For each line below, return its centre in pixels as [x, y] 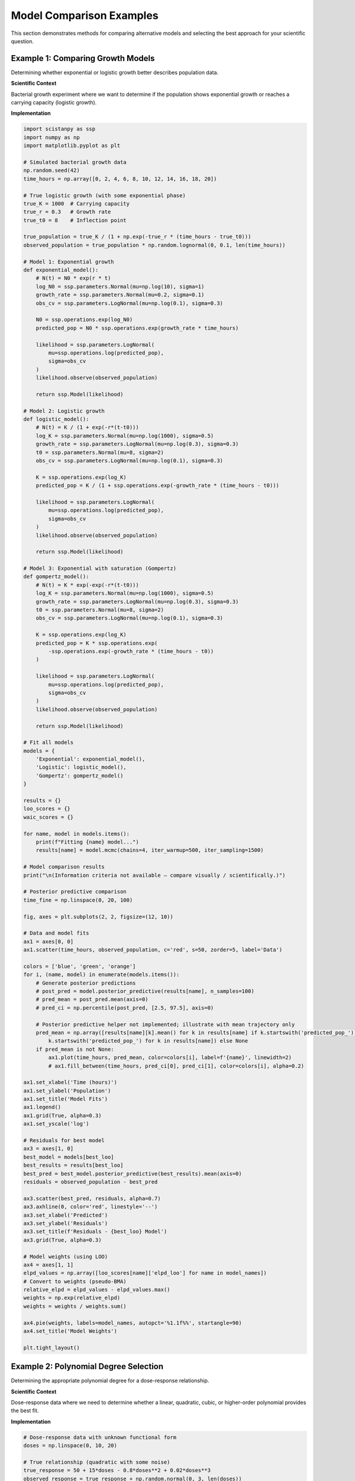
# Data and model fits [56, 933]
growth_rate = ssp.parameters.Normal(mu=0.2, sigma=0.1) [120, 295]
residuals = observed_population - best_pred [91, 1182]
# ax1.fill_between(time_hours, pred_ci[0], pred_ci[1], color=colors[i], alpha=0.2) [176, 1066]
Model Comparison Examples [85, 15]
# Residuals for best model [64, 1141]
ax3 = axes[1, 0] [49, 1149]
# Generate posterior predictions [86, 983]
